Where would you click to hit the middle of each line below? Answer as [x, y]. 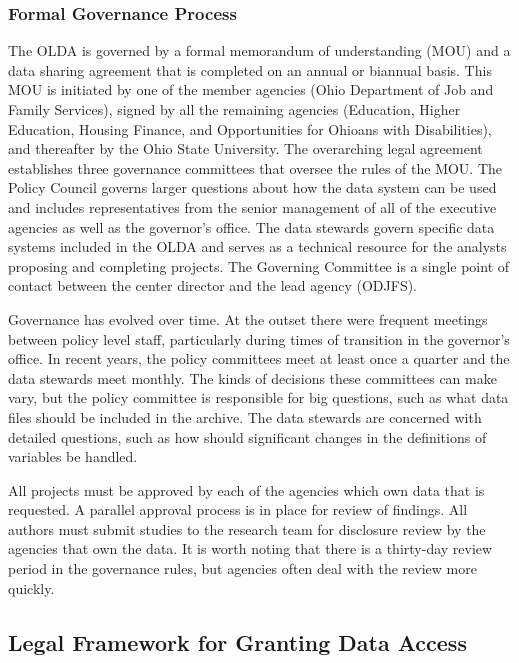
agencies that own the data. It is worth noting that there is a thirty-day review [250, 548]
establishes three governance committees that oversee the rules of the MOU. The [255, 167]
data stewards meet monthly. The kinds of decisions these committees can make [252, 377]
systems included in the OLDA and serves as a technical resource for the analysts [257, 246]
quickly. [31, 587]
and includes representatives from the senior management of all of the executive [252, 206]
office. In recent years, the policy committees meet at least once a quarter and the [259, 358]
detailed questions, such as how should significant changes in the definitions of [247, 436]
